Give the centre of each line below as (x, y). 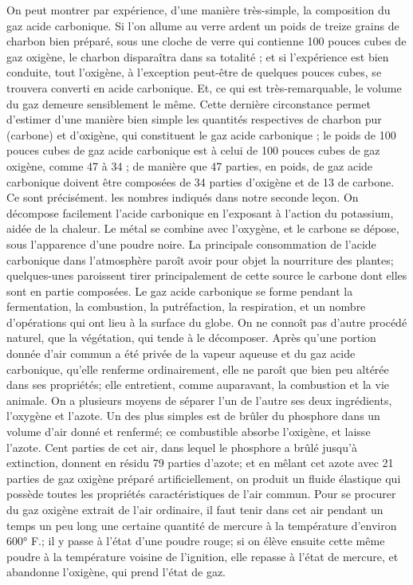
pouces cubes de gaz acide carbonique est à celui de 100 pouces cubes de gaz (193, 150)
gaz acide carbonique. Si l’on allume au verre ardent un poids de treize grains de (203, 25)
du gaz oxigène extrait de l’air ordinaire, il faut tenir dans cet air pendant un (195, 509)
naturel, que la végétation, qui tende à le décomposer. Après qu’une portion (191, 338)
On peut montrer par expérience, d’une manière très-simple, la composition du (199, 10)
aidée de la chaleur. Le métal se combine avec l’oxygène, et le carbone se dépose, (203, 228)
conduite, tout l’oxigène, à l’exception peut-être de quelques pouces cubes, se (194, 72)
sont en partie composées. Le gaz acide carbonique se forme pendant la (180, 291)
